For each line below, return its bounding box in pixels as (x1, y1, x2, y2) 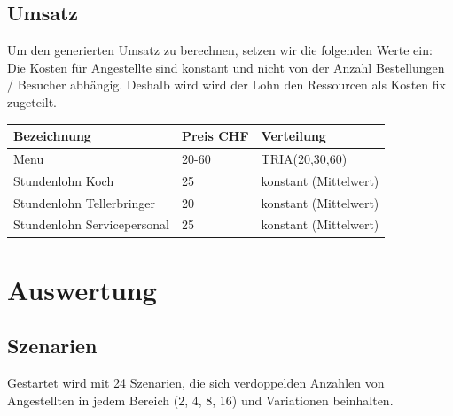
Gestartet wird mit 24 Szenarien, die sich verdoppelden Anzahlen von (7, 374, 385, 392)
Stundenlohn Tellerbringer (13, 193, 156, 212)
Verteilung (261, 127, 326, 145)
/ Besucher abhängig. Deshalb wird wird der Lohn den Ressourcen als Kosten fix (7, 75, 446, 94)
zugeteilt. (7, 92, 57, 111)
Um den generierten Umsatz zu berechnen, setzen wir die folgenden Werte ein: (7, 41, 433, 59)
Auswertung (7, 271, 157, 307)
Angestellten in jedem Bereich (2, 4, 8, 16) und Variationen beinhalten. (7, 390, 394, 409)
